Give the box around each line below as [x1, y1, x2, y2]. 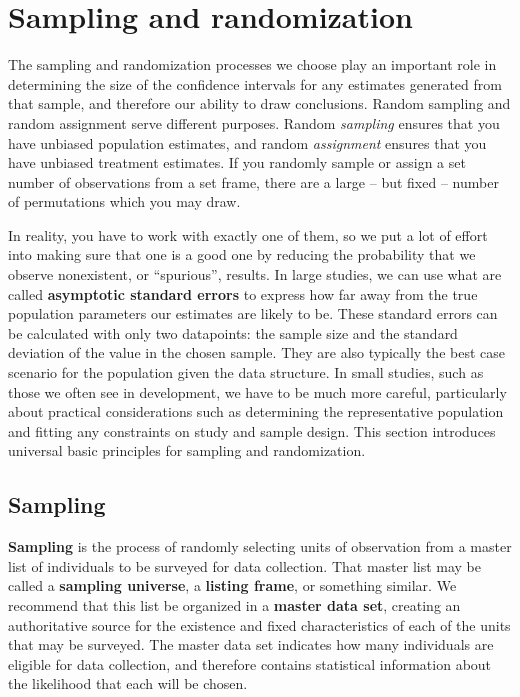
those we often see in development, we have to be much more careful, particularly [8, 381, 507, 402]
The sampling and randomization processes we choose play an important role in [8, 54, 497, 75]
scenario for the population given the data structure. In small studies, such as [8, 362, 484, 383]
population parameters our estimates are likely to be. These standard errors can [8, 303, 498, 324]
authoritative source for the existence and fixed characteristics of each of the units [8, 614, 511, 635]
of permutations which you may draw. [8, 191, 241, 212]
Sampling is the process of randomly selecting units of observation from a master [8, 536, 512, 557]
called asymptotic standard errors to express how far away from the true [8, 283, 478, 304]
